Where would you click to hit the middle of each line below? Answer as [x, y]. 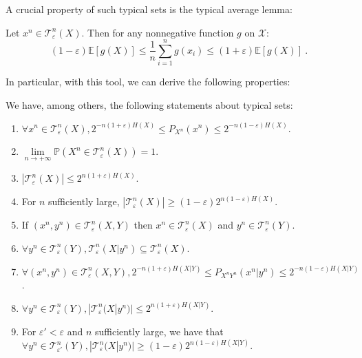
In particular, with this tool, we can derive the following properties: [148, 82]
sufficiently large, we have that [159, 331]
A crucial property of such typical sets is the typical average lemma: [149, 9]
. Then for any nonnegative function [158, 32]
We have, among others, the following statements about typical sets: [149, 104]
